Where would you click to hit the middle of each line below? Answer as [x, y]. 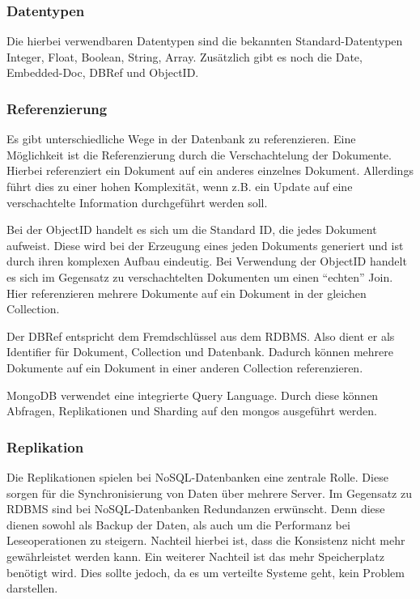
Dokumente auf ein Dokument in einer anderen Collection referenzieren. [185, 367]
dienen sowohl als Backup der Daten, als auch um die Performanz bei [178, 524]
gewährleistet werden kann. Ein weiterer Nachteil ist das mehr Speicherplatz [195, 556]
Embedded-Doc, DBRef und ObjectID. [103, 72]
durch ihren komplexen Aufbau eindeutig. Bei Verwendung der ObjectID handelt [207, 261]
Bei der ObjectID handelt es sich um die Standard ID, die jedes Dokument [192, 229]
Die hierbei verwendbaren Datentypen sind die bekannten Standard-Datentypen [205, 41]
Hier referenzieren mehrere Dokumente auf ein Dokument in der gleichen [187, 293]
